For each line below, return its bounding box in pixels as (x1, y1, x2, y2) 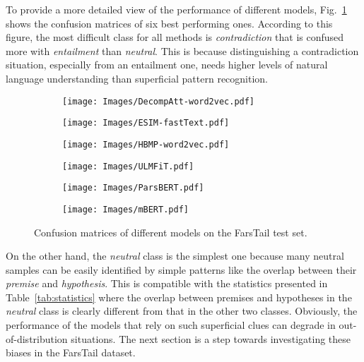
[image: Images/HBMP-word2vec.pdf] (62, 139, 230, 150)
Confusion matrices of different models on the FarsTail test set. (34, 224, 307, 239)
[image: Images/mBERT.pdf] (62, 204, 189, 215)
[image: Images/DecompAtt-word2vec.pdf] (62, 96, 255, 107)
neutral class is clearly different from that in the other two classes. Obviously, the (6, 303, 358, 318)
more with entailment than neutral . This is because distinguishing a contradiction (6, 43, 359, 58)
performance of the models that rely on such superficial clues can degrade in (6, 318, 336, 332)
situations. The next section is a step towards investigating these (71, 331, 351, 346)
